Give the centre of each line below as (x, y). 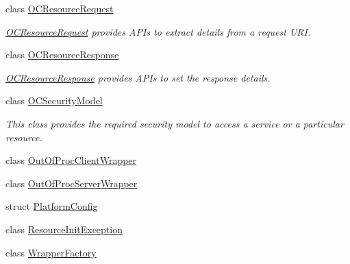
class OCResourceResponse (62, 55)
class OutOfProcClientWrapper (71, 160)
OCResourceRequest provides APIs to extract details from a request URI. (158, 31)
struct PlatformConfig (52, 206)
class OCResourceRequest (60, 8)
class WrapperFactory (51, 252)
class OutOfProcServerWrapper (72, 183)
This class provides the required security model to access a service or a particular (175, 123)
